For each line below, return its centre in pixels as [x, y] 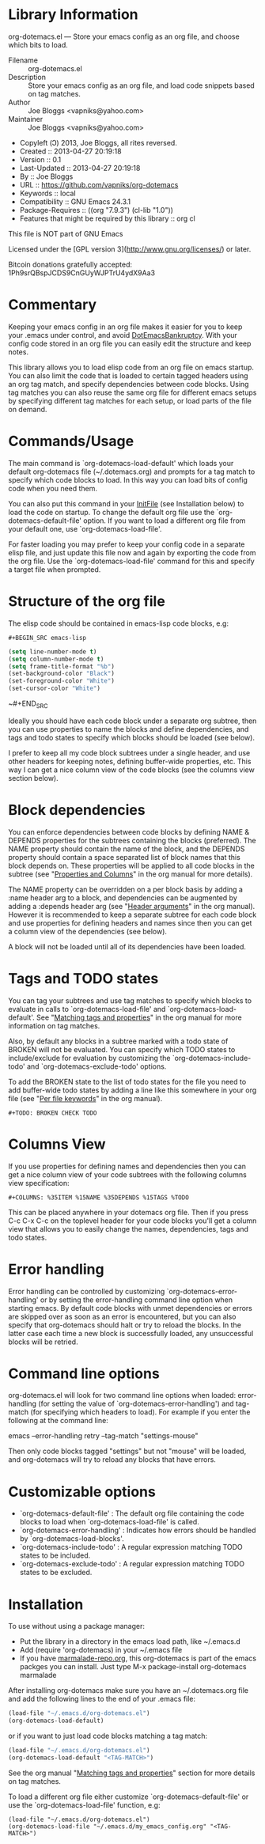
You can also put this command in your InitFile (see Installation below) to [126, 503]
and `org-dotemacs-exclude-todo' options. [97, 1066]
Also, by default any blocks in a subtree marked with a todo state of [118, 1041]
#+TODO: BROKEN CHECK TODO [53, 1113]
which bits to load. [38, 44]
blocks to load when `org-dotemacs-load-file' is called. [109, 1522]
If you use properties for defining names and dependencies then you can [127, 1166]
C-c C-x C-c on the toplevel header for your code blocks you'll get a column [132, 1221]
